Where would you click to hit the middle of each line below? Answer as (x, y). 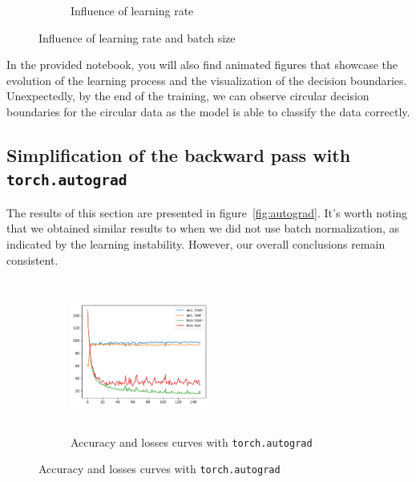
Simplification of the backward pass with (179, 154)
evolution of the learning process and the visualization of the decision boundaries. (207, 80)
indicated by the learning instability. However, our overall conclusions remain (196, 243)
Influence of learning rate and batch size (137, 37)
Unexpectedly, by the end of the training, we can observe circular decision (188, 96)
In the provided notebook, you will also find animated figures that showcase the (202, 65)
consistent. (32, 259)
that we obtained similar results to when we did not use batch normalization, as (203, 228)
